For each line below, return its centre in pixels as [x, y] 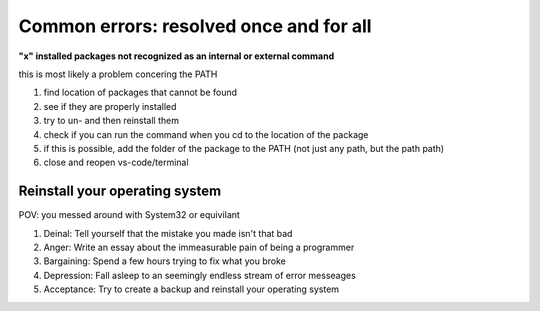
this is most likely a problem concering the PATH [118, 74]
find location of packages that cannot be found [140, 92]
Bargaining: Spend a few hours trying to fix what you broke [165, 261]
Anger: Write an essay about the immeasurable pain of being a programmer [199, 247]
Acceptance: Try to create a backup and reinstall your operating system [191, 289]
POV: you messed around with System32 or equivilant [129, 215]
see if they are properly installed [110, 106]
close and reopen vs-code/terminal [116, 162]
